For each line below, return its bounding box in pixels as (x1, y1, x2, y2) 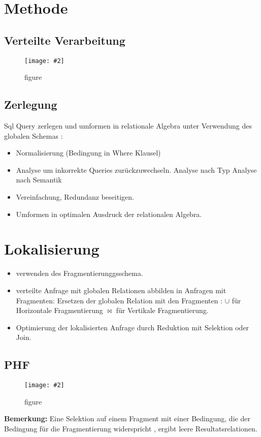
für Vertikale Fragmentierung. (116, 305, 209, 316)
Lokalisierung (4, 238, 100, 259)
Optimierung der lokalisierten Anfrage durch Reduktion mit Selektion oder (16, 322, 249, 332)
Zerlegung (4, 97, 57, 112)
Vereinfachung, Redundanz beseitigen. (16, 192, 134, 202)
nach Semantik (16, 174, 62, 185)
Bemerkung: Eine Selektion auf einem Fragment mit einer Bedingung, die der (4, 413, 250, 424)
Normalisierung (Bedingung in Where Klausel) (16, 147, 161, 158)
